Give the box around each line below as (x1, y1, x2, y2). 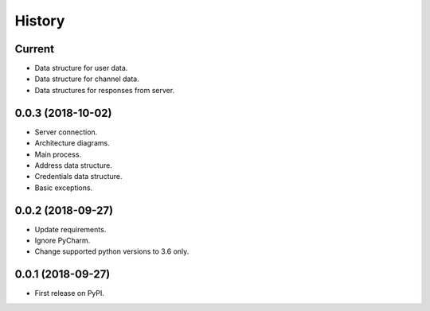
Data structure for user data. (34, 64, 128, 73)
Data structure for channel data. (34, 74, 139, 84)
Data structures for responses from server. (34, 85, 175, 95)
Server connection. (34, 127, 98, 137)
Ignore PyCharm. (34, 235, 91, 245)
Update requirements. (34, 224, 107, 234)
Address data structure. (34, 160, 113, 170)
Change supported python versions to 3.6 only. (34, 247, 190, 256)
